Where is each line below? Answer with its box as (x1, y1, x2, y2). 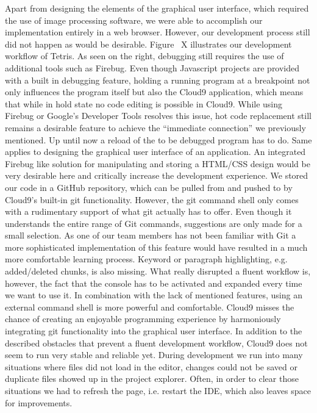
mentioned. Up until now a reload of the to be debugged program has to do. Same (5, 133, 312, 146)
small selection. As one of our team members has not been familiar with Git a (5, 229, 296, 242)
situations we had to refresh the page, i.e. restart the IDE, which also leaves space (5, 384, 311, 397)
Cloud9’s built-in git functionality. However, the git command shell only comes (5, 193, 299, 206)
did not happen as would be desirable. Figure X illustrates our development (5, 37, 292, 50)
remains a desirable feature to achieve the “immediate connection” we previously (5, 121, 306, 134)
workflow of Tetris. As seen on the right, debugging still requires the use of (5, 49, 284, 62)
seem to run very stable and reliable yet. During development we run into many (5, 348, 303, 361)
